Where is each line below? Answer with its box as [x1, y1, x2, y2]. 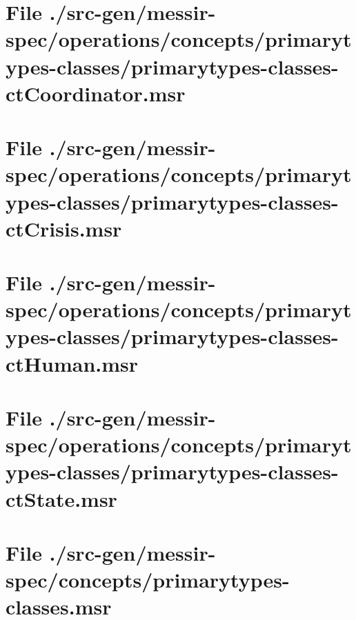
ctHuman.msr [6, 349, 139, 377]
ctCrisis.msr [6, 214, 122, 242]
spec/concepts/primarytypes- [6, 566, 290, 594]
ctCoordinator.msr [6, 79, 186, 107]
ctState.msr [6, 484, 117, 512]
